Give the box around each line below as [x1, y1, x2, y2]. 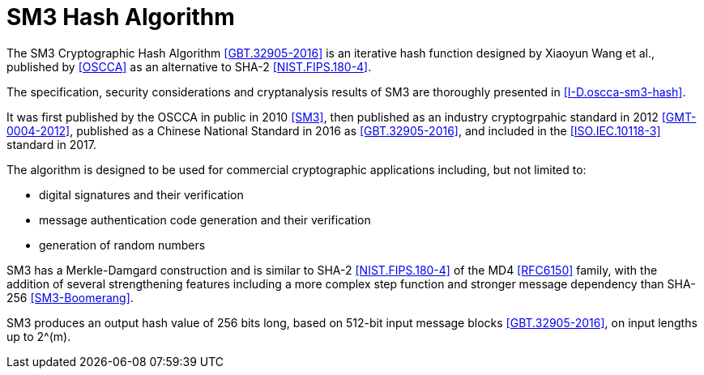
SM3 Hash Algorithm [6, 3, 235, 31]
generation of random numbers [39, 237, 206, 252]
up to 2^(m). [6, 329, 71, 343]
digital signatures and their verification [39, 187, 244, 202]
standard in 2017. [6, 137, 97, 151]
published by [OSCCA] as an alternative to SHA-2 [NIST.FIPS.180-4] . [6, 59, 372, 74]
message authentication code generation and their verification [39, 212, 371, 227]
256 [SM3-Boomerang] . [6, 290, 134, 305]
